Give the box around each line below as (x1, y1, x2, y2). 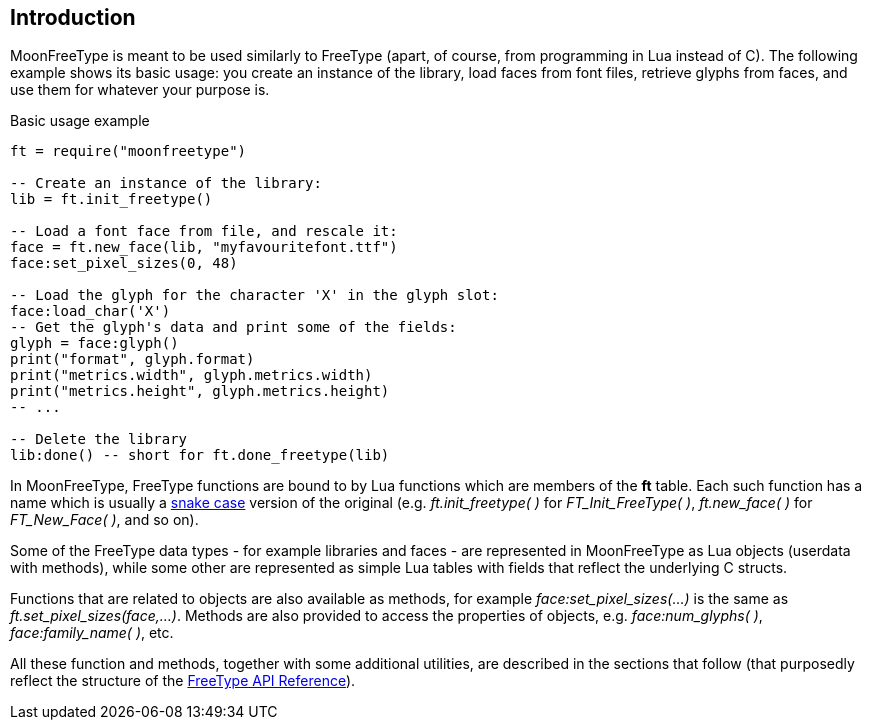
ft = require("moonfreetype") (10, 143, 247, 160)
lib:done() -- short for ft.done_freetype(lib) (10, 447, 390, 464)
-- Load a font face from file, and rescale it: (10, 223, 398, 240)
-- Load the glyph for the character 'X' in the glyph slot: (10, 287, 499, 304)
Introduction (10, 5, 136, 30)
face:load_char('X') (10, 303, 171, 320)
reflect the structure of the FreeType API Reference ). (10, 672, 356, 690)
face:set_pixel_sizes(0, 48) (10, 255, 238, 272)
